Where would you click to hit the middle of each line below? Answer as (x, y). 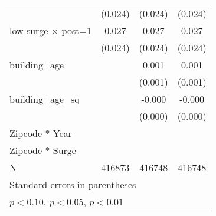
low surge (29, 30)
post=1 (76, 30)
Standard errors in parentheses (73, 184)
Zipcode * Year (41, 133)
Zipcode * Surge (43, 150)
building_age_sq (45, 99)
